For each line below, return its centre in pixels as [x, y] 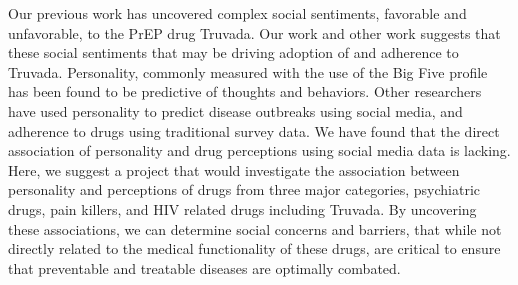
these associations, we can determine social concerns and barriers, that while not [255, 228]
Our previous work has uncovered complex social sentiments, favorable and [237, 13]
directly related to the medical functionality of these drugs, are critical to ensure [254, 248]
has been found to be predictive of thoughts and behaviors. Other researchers [245, 91]
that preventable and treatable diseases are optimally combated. [204, 267]
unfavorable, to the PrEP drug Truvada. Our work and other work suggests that [254, 32]
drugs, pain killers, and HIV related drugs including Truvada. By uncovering [242, 208]
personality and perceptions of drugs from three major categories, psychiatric [244, 189]
